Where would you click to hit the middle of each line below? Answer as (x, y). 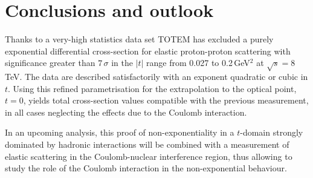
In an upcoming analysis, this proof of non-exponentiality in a (120, 132)
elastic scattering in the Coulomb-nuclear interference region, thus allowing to (149, 156)
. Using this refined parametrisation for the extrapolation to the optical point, (152, 88)
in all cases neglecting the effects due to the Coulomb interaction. (126, 112)
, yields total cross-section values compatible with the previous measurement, (166, 100)
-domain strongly (272, 132)
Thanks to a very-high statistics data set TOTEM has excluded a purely (139, 39)
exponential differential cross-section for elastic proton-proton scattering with (148, 51)
